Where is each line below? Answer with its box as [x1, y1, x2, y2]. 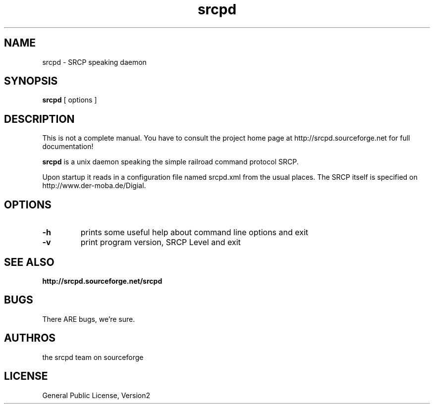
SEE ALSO [4, 255, 54, 268]
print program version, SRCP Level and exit [80, 237, 241, 248]
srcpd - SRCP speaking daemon [42, 57, 147, 66]
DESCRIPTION [4, 112, 75, 125]
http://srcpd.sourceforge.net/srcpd [42, 276, 163, 285]
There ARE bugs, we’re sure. [42, 314, 135, 323]
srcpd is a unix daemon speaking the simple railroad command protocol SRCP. [42, 157, 299, 166]
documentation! [42, 142, 94, 151]
